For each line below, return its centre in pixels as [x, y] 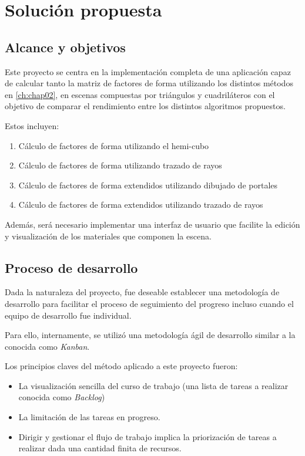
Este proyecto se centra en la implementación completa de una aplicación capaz [148, 71]
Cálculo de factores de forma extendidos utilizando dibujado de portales [148, 185]
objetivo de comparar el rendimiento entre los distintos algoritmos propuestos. [145, 106]
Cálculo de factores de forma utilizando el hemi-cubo [114, 145]
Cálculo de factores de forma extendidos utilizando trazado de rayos [141, 205]
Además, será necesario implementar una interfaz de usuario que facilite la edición [152, 224]
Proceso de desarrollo [71, 267]
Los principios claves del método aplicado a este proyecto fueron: [121, 366]
